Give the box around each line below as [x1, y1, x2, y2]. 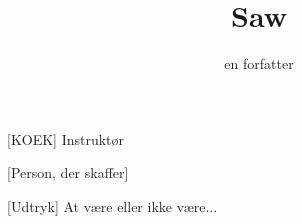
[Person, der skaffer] [7, 162, 129, 183]
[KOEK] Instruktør [7, 128, 125, 149]
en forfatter [224, 53, 294, 74]
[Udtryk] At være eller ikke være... [7, 195, 218, 216]
